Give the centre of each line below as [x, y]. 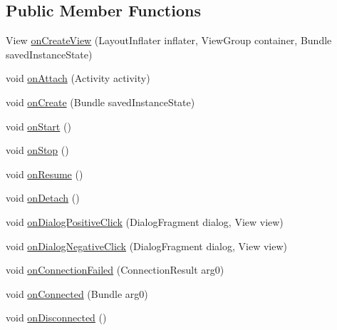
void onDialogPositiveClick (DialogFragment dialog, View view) [145, 221]
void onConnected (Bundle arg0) [77, 293]
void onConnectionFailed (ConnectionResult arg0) [115, 270]
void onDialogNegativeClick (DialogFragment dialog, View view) [146, 246]
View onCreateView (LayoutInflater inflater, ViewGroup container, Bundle [169, 40]
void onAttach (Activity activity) [78, 78]
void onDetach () [43, 198]
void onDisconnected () [56, 318]
